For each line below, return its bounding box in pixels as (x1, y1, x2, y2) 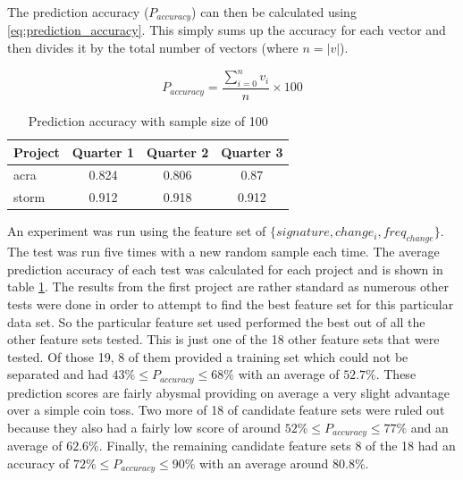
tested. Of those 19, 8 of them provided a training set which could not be (7, 347, 408, 366)
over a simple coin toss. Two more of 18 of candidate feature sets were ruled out (7, 400, 445, 419)
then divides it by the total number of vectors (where (7, 38, 299, 57)
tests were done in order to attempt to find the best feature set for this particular (7, 294, 454, 313)
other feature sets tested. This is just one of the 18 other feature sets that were (7, 330, 440, 349)
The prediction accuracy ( (7, 3, 149, 21)
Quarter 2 (147, 142, 209, 161)
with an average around (198, 453, 329, 472)
